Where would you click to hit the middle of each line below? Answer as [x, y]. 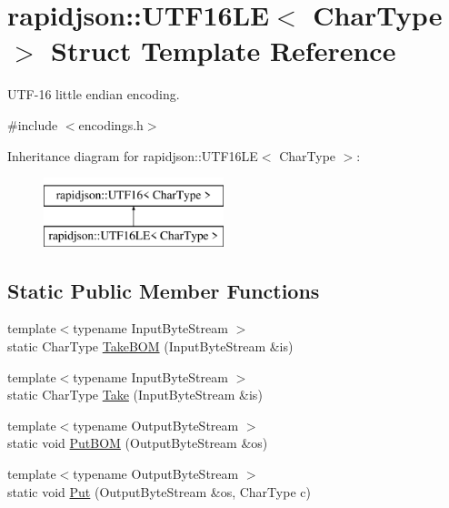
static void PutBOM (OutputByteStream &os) [138, 443]
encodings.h [111, 124]
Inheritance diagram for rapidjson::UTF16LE [133, 155]
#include [33, 124]
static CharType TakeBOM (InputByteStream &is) [150, 346]
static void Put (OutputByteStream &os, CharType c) [159, 491]
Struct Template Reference [224, 51]
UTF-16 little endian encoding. [94, 94]
